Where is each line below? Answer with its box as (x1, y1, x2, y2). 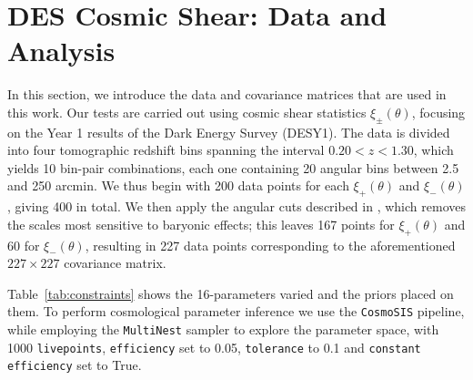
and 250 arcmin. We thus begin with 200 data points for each (7, 176, 349, 195)
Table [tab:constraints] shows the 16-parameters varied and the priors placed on (7, 283, 454, 303)
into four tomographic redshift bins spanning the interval (7, 140, 325, 159)
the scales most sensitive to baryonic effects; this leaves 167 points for (7, 214, 395, 233)
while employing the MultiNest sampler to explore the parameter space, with (7, 320, 439, 339)
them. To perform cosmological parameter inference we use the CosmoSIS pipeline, (7, 302, 465, 321)
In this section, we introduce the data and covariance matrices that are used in (7, 85, 447, 104)
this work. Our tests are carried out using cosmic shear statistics (7, 102, 367, 121)
